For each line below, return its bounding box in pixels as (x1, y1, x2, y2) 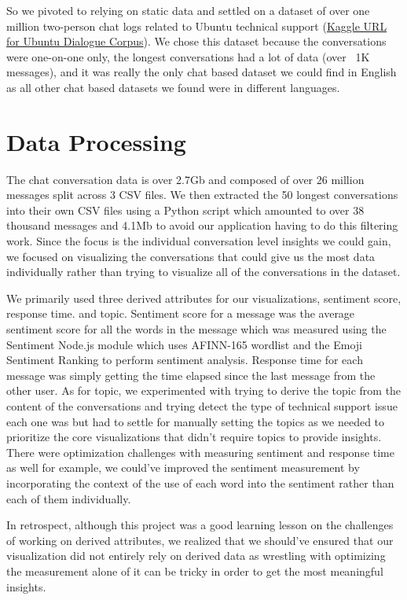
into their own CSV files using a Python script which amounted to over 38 (6, 201, 365, 218)
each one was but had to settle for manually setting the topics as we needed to (6, 413, 385, 429)
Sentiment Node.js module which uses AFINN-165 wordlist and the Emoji (6, 336, 363, 352)
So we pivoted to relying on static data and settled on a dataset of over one (6, 2, 370, 18)
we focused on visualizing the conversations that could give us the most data (6, 248, 376, 264)
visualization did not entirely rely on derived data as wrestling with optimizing (6, 547, 386, 564)
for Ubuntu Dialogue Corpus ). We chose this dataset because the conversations (6, 33, 387, 50)
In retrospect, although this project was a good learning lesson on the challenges (6, 517, 394, 533)
